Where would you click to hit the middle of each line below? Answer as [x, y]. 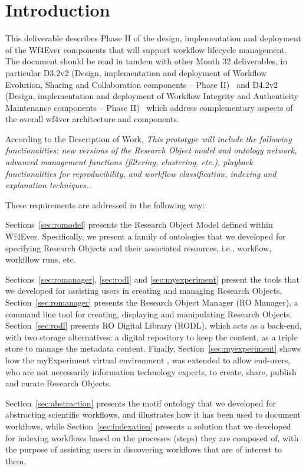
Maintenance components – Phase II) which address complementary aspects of [149, 107]
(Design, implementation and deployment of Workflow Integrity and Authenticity [152, 96]
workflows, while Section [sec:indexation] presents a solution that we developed [148, 426]
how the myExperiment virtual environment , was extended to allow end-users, [148, 360]
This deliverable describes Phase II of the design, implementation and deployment [153, 38]
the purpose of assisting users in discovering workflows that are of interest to [144, 449]
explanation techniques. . [48, 185]
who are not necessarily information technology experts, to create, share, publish [151, 371]
